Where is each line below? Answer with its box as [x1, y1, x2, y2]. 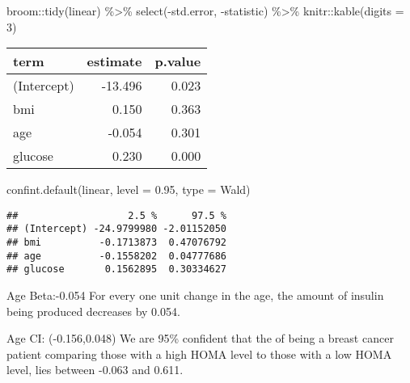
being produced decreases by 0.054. [6, 302, 180, 319]
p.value [154, 52, 201, 71]
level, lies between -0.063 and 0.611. [6, 361, 184, 378]
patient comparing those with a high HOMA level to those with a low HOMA [6, 345, 392, 362]
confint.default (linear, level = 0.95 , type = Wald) [6, 181, 251, 198]
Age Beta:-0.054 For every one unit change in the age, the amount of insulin [6, 287, 384, 304]
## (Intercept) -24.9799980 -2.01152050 [6, 223, 227, 235]
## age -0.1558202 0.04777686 [6, 250, 227, 262]
